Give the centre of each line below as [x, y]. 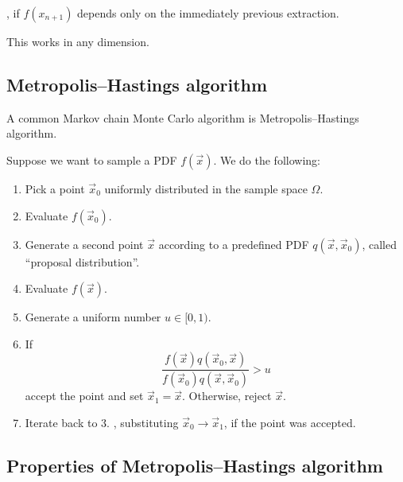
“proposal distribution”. [82, 261]
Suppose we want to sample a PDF [92, 159]
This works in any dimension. [78, 41]
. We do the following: [267, 159]
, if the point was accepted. [290, 422]
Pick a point [55, 188]
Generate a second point [84, 244]
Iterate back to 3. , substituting [102, 422]
